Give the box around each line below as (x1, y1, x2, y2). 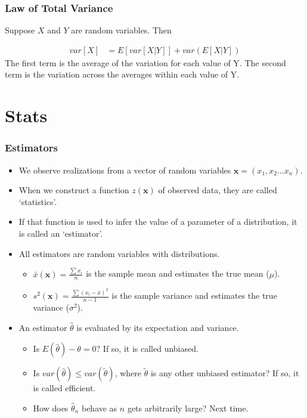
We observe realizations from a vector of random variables (18, 163, 231, 176)
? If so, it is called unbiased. (96, 342, 199, 355)
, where (114, 367, 142, 379)
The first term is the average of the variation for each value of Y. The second (5, 56, 286, 69)
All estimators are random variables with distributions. (18, 247, 220, 259)
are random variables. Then (71, 24, 172, 36)
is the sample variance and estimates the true (111, 289, 277, 302)
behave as (81, 401, 117, 414)
